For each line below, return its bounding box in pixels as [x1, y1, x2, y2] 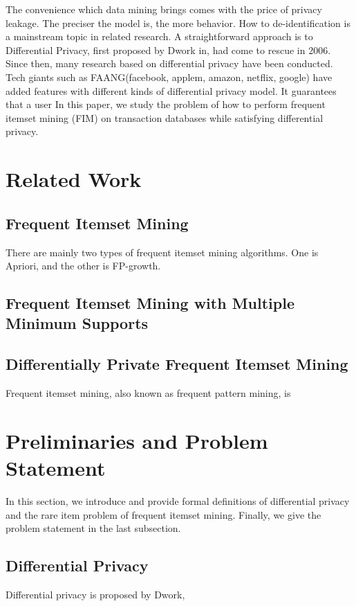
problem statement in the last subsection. [6, 521, 181, 535]
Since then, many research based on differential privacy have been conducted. [6, 56, 333, 71]
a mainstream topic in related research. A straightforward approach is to [6, 29, 313, 44]
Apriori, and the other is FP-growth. [6, 258, 161, 273]
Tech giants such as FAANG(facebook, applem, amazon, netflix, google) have [6, 69, 332, 84]
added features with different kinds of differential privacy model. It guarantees [6, 83, 337, 98]
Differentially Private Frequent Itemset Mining [6, 353, 348, 375]
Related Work [6, 165, 142, 193]
